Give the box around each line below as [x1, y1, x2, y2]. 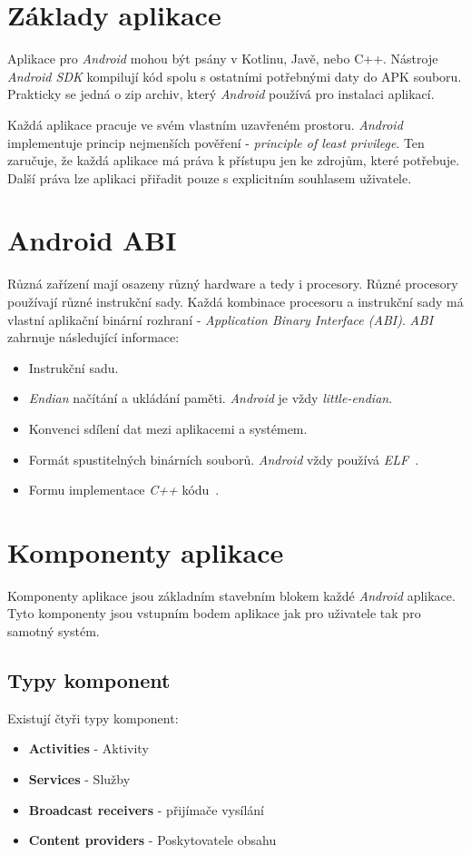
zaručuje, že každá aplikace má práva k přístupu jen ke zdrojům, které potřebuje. [7, 151, 460, 170]
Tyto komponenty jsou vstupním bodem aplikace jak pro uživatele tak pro [7, 604, 421, 623]
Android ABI [7, 221, 177, 259]
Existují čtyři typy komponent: [7, 708, 179, 727]
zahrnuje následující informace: [7, 328, 180, 347]
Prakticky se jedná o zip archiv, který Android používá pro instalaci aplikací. [7, 84, 435, 103]
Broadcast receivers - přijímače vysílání [28, 800, 264, 819]
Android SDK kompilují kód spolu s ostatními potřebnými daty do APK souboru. [7, 66, 462, 85]
